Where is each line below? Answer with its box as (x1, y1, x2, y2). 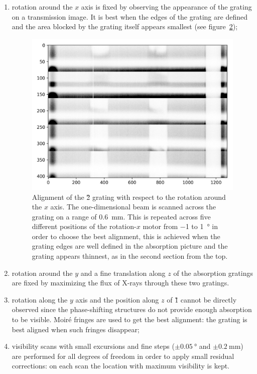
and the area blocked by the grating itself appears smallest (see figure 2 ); (12, 21, 238, 32)
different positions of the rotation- (32, 221, 137, 232)
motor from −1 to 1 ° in (143, 221, 218, 232)
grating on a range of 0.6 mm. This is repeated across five (32, 211, 211, 221)
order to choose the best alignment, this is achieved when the (32, 231, 220, 241)
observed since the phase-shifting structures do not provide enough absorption (12, 304, 252, 315)
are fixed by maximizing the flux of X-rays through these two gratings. (12, 277, 229, 288)
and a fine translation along (80, 267, 166, 278)
